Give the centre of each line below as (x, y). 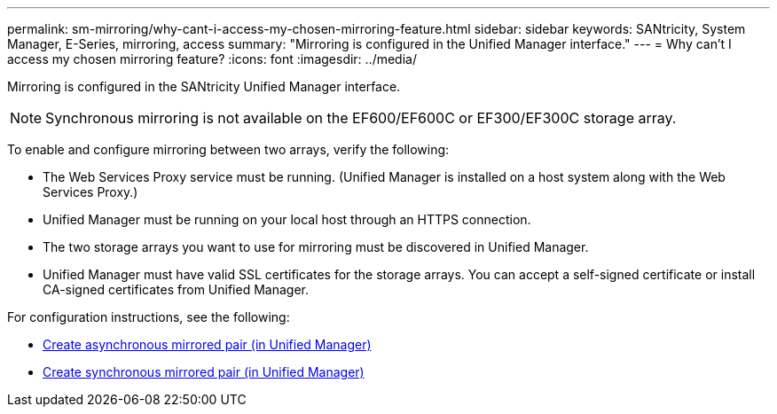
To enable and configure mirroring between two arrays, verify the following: (228, 149)
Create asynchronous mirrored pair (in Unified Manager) (207, 344)
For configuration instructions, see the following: (149, 317)
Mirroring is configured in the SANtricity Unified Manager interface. (204, 86)
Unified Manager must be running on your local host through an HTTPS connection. (287, 219)
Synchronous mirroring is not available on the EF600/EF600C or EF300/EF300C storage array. (361, 118)
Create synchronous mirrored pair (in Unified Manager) (204, 372)
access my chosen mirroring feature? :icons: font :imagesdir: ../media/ (212, 59)
